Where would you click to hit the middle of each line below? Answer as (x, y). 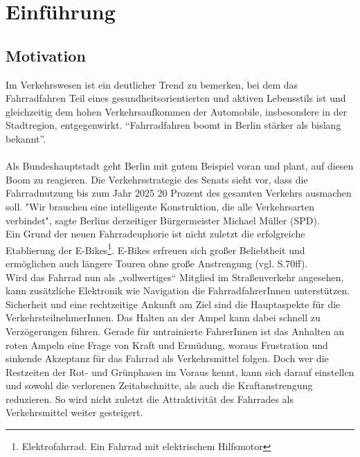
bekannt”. (26, 138)
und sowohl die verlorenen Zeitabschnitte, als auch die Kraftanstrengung (159, 385)
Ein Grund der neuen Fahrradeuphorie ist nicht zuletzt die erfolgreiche (155, 234)
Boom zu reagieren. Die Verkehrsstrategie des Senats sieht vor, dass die (157, 179)
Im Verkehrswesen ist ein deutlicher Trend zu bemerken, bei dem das (152, 84)
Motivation (46, 55)
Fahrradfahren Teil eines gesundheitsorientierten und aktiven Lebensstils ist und (176, 98)
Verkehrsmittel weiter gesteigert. (74, 412)
